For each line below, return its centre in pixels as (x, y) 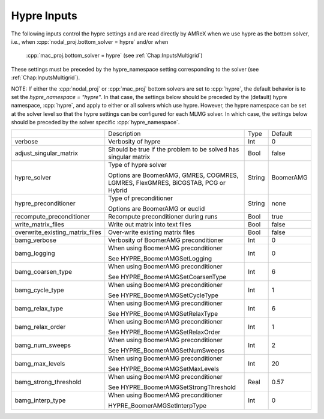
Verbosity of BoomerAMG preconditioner (166, 240)
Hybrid (118, 190)
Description (124, 134)
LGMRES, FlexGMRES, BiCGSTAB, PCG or (167, 183)
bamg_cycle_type (39, 290)
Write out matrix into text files (150, 225)
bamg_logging (35, 253)
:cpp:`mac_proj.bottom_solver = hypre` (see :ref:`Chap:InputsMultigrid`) (115, 56)
